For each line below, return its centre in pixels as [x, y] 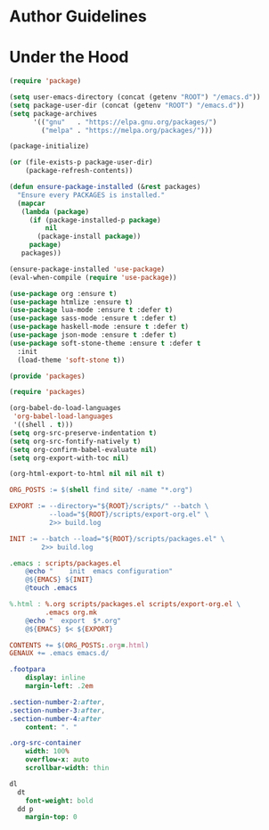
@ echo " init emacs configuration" [99, 571]
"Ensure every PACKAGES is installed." [91, 195]
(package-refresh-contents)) [79, 171]
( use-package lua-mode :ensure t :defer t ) [91, 310]
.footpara [28, 670]
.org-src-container [45, 743]
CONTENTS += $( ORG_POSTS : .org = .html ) [79, 645]
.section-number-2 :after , [57, 702]
